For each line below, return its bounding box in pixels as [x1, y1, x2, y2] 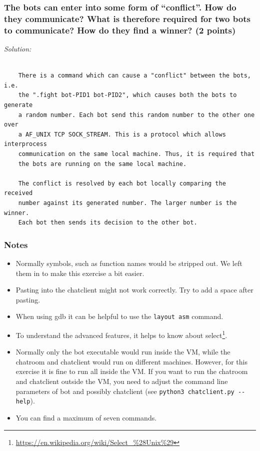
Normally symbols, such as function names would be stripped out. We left [15, 257, 242, 268]
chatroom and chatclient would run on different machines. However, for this [15, 356, 247, 366]
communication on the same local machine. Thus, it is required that [18, 150, 255, 157]
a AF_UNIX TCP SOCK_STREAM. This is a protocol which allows [18, 130, 226, 138]
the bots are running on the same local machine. [18, 160, 187, 167]
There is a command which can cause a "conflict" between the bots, [18, 72, 251, 79]
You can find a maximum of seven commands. [15, 412, 157, 422]
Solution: [4, 43, 31, 54]
